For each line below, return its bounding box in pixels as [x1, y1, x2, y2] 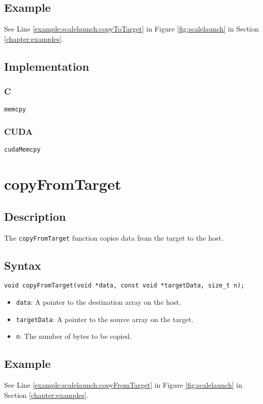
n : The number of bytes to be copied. [16, 331, 132, 341]
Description [4, 208, 66, 224]
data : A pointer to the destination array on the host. [16, 297, 181, 307]
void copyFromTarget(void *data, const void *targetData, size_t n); [4, 282, 245, 290]
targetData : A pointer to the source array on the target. [16, 313, 194, 324]
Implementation [4, 58, 90, 74]
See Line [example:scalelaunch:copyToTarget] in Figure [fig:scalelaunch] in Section [4, 23, 259, 34]
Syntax [4, 257, 41, 273]
